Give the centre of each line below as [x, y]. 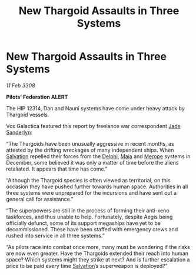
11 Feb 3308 [21, 85]
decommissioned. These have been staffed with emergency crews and [92, 229]
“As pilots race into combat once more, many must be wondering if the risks [98, 247]
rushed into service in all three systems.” [55, 235]
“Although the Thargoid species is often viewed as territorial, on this [88, 180]
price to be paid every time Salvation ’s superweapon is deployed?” [87, 266]
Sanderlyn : [19, 132]
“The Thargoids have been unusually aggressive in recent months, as [90, 143]
